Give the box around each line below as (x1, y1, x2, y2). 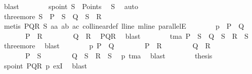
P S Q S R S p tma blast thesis (25, 50, 213, 60)
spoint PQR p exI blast (4, 60, 87, 70)
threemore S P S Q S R (4, 11, 102, 21)
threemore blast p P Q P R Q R (4, 40, 211, 51)
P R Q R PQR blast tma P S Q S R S (25, 30, 248, 41)
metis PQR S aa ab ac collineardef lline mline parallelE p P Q (4, 21, 244, 31)
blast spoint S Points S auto (4, 1, 138, 11)
